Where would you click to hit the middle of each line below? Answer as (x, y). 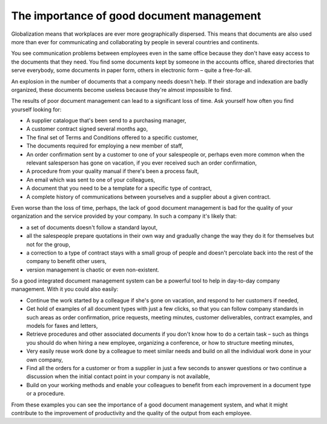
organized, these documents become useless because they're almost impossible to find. (122, 90)
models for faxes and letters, (62, 326)
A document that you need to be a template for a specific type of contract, (119, 188)
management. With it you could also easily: (65, 289)
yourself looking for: (36, 109)
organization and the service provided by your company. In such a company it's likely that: (124, 216)
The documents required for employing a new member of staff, (105, 146)
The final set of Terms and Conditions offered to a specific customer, (112, 137)
